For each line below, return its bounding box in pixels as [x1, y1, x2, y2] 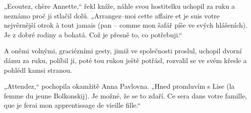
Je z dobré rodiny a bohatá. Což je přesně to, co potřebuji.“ [4, 29, 182, 39]
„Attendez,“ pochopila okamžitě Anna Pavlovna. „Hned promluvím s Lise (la [4, 81, 235, 91]
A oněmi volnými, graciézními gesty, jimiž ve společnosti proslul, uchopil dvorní [4, 46, 242, 56]
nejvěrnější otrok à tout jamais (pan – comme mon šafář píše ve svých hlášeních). [4, 20, 248, 30]
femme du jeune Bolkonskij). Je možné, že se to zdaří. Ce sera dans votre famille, [4, 90, 247, 100]
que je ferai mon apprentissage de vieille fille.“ [4, 100, 141, 110]
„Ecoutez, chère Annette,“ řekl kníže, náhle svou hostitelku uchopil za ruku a [4, 1, 235, 11]
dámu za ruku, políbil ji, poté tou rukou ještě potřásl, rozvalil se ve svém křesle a [4, 55, 247, 65]
